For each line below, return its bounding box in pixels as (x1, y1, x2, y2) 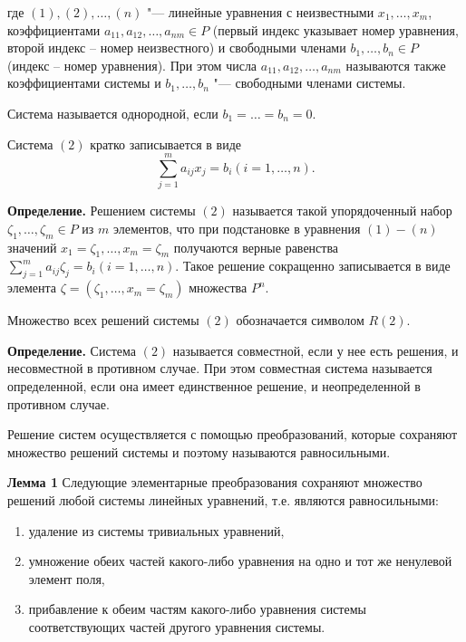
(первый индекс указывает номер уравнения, (212, 20, 459, 39)
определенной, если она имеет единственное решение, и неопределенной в (7, 377, 421, 396)
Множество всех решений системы (7, 311, 199, 330)
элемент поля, (28, 569, 105, 588)
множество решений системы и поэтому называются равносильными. (7, 442, 391, 461)
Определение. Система (7, 340, 136, 359)
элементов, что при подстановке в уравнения (112, 218, 361, 237)
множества (189, 278, 248, 297)
